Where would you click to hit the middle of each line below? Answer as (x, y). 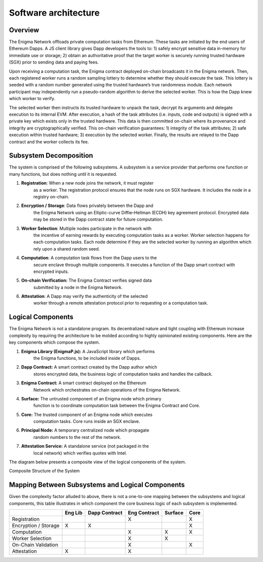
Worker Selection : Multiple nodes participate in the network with (86, 228)
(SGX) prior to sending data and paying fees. (54, 62)
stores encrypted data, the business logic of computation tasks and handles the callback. (123, 374)
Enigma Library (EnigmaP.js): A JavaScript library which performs (88, 351)
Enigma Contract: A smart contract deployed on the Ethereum (84, 383)
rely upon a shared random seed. (66, 249)
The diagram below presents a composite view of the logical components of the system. (98, 462)
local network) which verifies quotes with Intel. (80, 453)
